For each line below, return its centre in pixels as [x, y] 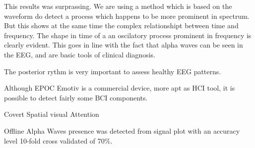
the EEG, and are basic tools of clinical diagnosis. [80, 54]
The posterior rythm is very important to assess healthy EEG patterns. [113, 71]
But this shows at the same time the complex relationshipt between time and [121, 25]
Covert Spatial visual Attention [52, 114]
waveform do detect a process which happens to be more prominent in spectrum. [127, 16]
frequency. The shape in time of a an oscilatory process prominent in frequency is [128, 35]
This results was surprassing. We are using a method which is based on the [118, 6]
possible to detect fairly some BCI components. [76, 97]
